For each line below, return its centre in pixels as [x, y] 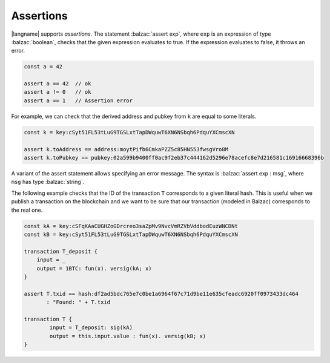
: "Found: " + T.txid [78, 302]
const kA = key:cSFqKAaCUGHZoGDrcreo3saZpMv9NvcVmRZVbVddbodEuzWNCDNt [131, 226]
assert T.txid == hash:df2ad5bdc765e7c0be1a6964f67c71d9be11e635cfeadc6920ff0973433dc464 [161, 294]
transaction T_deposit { [61, 251]
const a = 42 [43, 67]
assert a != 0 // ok [58, 92]
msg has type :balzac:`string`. [48, 182]
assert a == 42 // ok [58, 84]
